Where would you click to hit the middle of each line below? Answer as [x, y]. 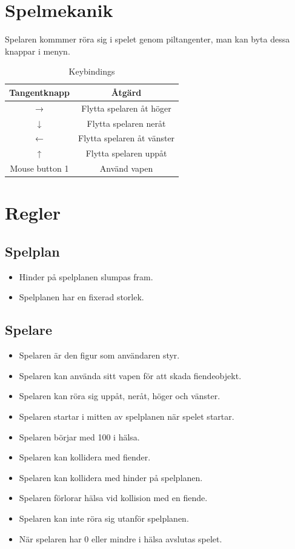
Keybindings [92, 71]
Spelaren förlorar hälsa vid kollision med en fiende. [113, 498]
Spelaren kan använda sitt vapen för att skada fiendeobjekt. [130, 375]
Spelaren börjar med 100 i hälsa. [79, 436]
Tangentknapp [39, 92]
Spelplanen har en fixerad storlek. [81, 297]
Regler [33, 213]
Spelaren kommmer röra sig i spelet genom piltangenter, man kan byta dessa [147, 39]
